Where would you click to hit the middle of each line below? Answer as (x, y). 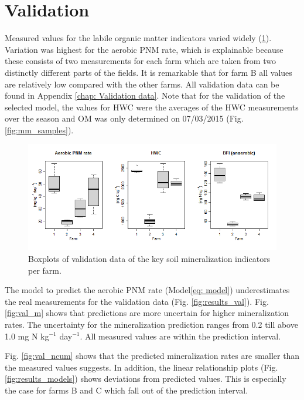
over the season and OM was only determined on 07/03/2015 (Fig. (124, 118)
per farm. (45, 270)
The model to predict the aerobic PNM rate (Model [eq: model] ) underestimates (147, 290)
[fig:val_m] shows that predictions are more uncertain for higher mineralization (147, 313)
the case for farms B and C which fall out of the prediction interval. (127, 390)
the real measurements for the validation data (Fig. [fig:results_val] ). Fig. (137, 301)
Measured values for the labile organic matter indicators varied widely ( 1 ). (138, 38)
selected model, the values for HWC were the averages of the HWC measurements (152, 107)
